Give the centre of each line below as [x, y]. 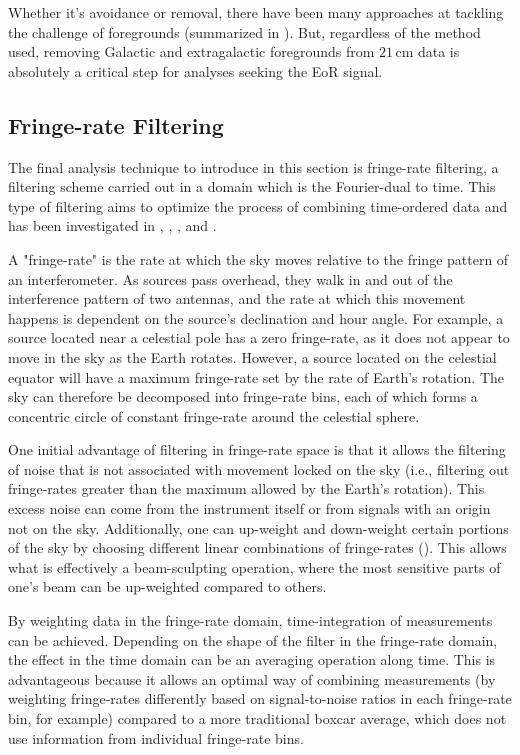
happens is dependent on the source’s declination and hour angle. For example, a [256, 317]
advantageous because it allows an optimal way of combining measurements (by [252, 678]
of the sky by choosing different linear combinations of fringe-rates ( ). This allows [257, 547]
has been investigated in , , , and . [112, 225]
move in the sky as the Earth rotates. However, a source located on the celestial [252, 356]
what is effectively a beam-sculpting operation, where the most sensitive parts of [254, 566]
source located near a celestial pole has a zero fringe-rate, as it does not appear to [259, 337]
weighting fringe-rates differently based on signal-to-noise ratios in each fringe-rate [260, 698]
